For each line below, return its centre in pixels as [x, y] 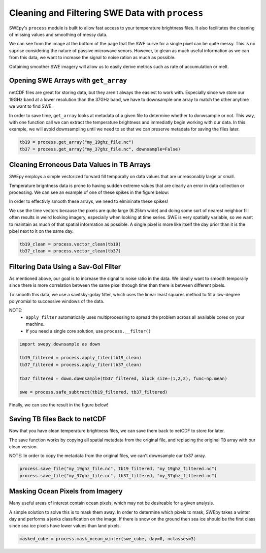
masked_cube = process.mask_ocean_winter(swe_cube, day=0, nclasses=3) [108, 539]
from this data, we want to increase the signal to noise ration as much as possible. [92, 58]
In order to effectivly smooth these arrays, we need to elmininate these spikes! [89, 201]
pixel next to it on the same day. [41, 231]
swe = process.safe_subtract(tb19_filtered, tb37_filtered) [94, 392]
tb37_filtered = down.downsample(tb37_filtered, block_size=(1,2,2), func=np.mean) [123, 378]
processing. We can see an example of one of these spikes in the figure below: [89, 192]
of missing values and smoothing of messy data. [58, 34]
